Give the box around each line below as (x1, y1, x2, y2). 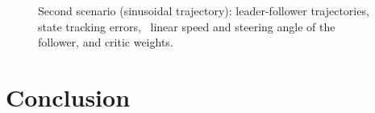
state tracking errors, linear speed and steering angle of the (38, 18, 335, 34)
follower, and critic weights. (38, 34, 173, 50)
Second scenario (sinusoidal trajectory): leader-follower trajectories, (38, 2, 369, 18)
